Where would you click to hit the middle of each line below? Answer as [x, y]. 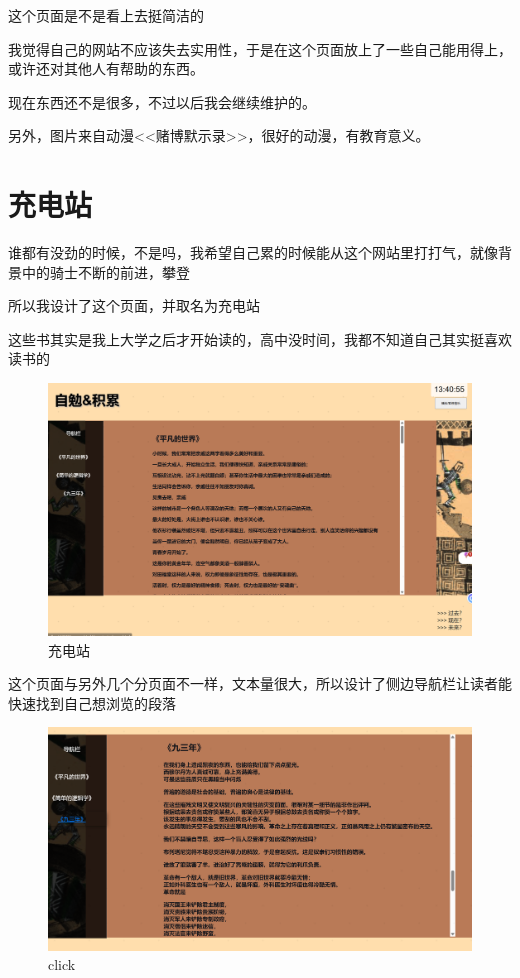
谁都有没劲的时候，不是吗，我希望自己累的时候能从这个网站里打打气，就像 [253, 252]
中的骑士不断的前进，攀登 [105, 271]
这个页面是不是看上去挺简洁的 [106, 15]
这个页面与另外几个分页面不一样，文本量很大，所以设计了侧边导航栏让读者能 [260, 683]
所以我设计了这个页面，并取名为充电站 [134, 305]
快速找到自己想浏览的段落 [92, 702]
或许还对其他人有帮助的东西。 [106, 68]
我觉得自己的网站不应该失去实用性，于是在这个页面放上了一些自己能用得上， [260, 48]
